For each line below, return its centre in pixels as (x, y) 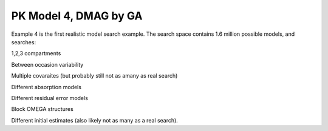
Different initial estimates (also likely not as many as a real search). (95, 120)
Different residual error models (50, 98)
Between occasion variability (47, 64)
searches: (24, 42)
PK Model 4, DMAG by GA (77, 16)
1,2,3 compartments (36, 53)
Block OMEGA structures (43, 109)
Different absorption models (46, 87)
